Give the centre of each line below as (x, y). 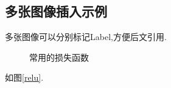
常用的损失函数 (59, 57)
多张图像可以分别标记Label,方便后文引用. (86, 37)
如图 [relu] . (24, 77)
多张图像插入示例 (56, 11)
